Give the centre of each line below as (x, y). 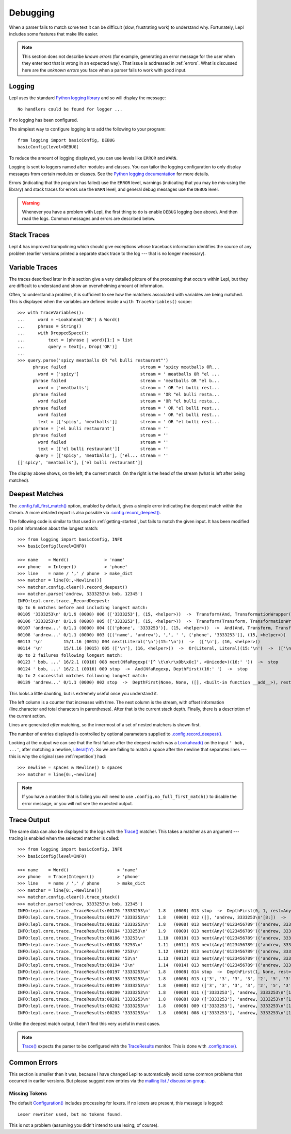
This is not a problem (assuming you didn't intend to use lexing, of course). (84, 1125)
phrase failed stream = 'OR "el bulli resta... (126, 394)
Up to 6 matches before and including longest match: (83, 607)
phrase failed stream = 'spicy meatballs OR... (126, 367)
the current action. (27, 716)
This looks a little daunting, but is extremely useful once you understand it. (83, 693)
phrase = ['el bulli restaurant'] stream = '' (101, 428)
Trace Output (30, 820)
